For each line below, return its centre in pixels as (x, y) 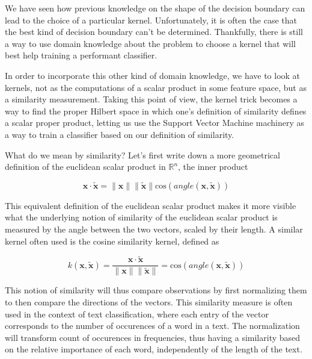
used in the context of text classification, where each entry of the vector (137, 314)
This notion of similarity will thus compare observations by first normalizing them (156, 290)
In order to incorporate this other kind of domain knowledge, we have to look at (153, 75)
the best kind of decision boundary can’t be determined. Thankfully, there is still (154, 32)
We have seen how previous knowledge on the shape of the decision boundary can (155, 8)
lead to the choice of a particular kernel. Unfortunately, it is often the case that (151, 20)
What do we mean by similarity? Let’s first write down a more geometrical (142, 155)
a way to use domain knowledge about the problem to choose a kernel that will (150, 43)
